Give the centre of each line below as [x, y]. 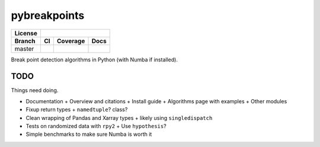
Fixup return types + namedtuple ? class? [77, 110]
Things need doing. [35, 90]
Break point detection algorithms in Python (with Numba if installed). [94, 60]
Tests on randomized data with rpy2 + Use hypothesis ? [96, 126]
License [26, 33]
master [24, 48]
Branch [25, 41]
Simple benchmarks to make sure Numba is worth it [89, 134]
